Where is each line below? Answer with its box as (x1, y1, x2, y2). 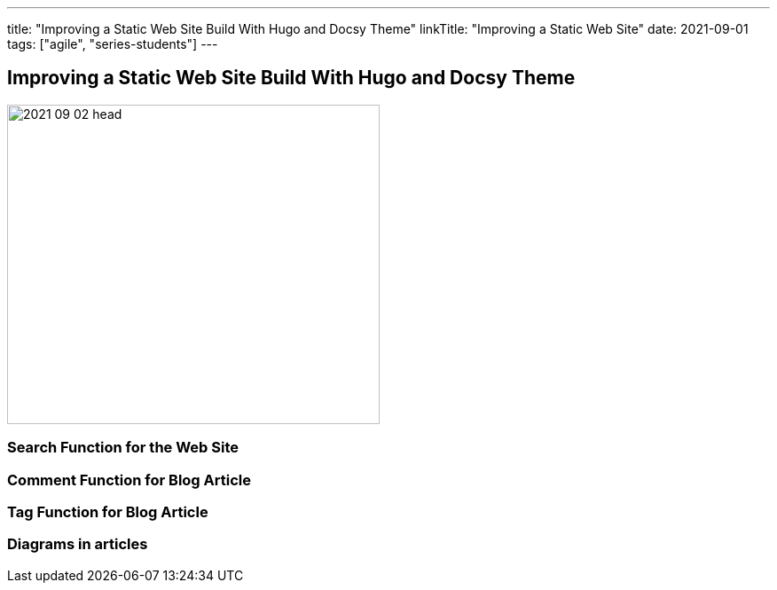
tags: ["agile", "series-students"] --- (7, 36, 218, 51)
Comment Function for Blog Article (7, 470, 252, 489)
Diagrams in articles (7, 535, 148, 554)
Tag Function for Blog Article (7, 502, 208, 521)
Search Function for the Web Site (7, 438, 239, 457)
